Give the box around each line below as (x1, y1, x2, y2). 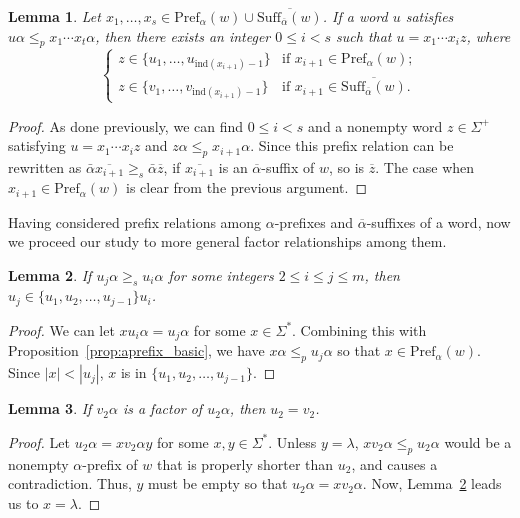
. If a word (322, 6, 388, 26)
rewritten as (8, 156, 82, 177)
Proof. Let (8, 431, 70, 452)
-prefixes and (274, 211, 353, 232)
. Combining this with (292, 319, 427, 340)
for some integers (168, 265, 274, 286)
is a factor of (122, 398, 203, 419)
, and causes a (351, 453, 438, 474)
